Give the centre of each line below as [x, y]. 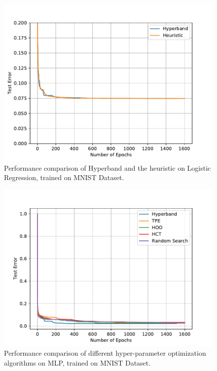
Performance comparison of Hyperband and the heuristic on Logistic [108, 167]
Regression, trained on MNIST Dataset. [64, 177]
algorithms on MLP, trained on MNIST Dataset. [77, 362]
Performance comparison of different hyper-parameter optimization [105, 353]
